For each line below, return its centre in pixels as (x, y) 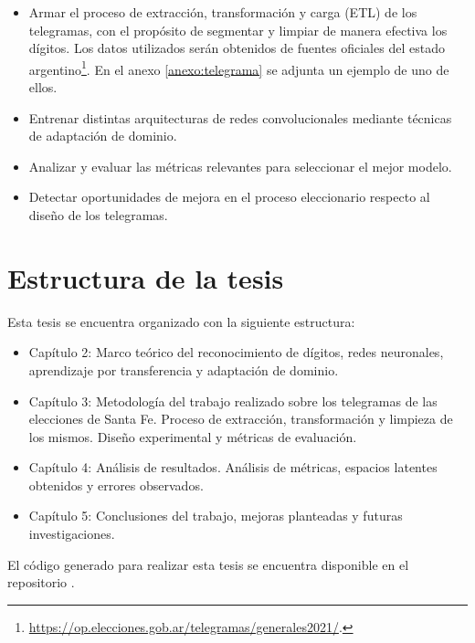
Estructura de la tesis (146, 277)
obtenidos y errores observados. (116, 485)
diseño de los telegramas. (98, 215)
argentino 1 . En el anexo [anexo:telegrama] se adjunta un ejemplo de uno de (239, 68)
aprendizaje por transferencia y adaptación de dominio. (184, 369)
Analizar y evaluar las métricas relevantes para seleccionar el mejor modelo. (240, 166)
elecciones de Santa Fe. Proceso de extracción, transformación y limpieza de (241, 419)
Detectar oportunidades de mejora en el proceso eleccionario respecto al (229, 197)
